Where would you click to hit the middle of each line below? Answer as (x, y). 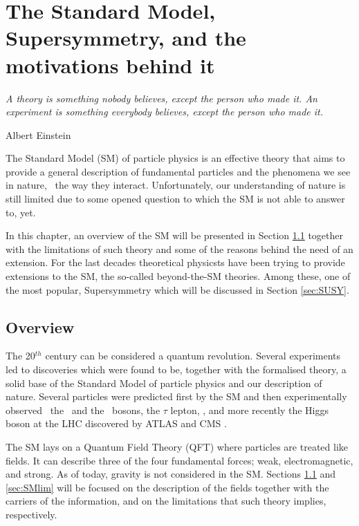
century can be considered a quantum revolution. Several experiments (193, 356)
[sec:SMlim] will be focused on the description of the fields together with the (167, 487)
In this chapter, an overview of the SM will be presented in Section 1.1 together (174, 235)
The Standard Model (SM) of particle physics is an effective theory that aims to (175, 158)
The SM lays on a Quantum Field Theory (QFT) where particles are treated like (177, 446)
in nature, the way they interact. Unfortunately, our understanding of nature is (176, 185)
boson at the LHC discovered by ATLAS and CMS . (116, 423)
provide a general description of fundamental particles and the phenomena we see (178, 171)
